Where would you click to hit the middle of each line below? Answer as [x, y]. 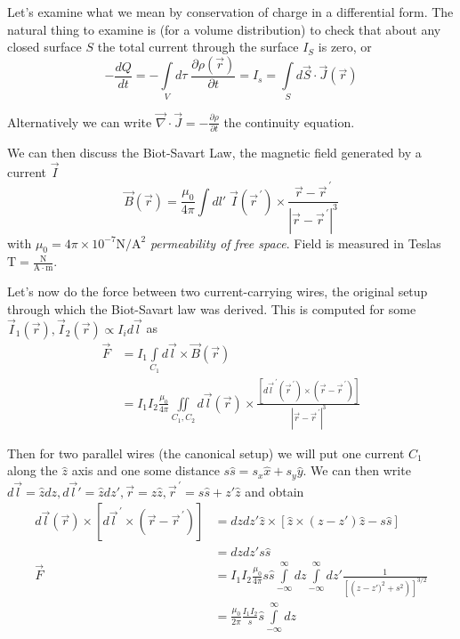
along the [32, 470]
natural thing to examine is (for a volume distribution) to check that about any [224, 29]
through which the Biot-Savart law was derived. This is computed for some [212, 308]
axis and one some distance [145, 470]
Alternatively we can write [80, 121]
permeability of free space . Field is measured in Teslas [295, 243]
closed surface [44, 47]
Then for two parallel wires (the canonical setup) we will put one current [206, 453]
